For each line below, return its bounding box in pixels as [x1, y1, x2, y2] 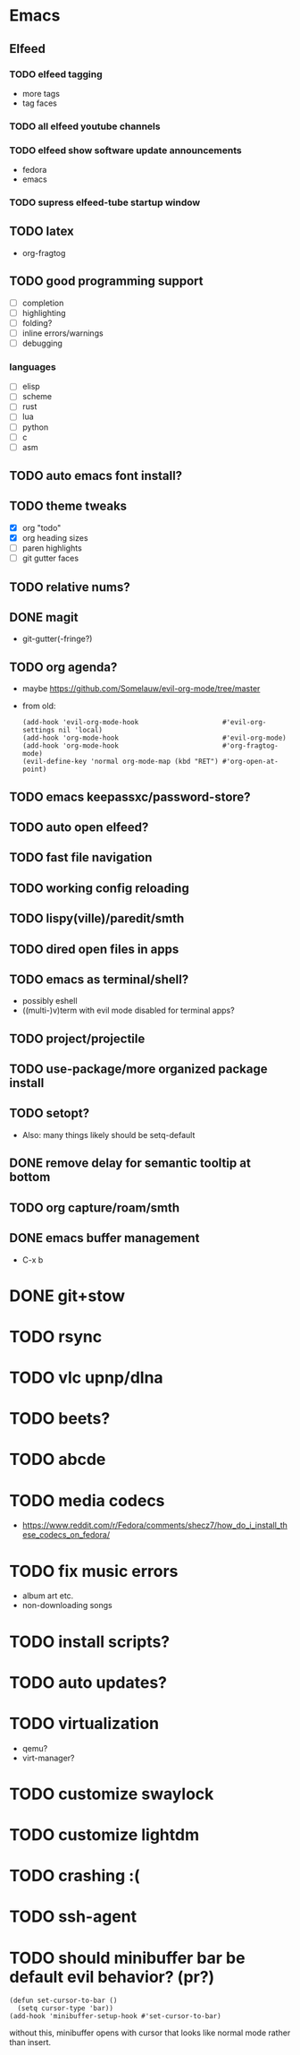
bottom [9, 1169, 51, 1185]
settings [21, 726, 55, 735]
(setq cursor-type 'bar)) [17, 2004, 114, 2013]
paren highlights [21, 543, 82, 553]
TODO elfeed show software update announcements [9, 144, 243, 157]
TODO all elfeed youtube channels [9, 120, 161, 133]
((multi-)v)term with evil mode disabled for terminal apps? [21, 1005, 235, 1016]
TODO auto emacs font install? [9, 468, 183, 484]
